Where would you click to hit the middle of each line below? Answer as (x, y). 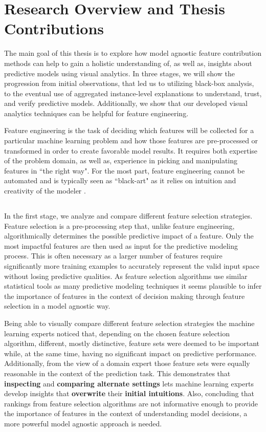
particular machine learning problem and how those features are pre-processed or (131, 141)
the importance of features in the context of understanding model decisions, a (126, 413)
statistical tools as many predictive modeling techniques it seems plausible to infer (133, 286)
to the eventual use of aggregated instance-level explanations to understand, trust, (133, 93)
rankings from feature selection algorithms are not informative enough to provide (131, 403)
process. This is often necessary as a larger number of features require (113, 256)
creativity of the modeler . (45, 191)
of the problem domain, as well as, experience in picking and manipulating (121, 160)
